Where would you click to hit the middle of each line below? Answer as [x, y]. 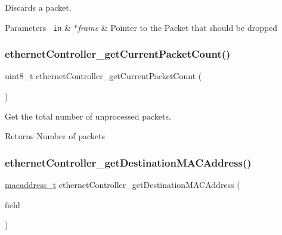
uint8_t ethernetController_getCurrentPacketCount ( [103, 76]
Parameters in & [38, 27]
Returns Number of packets [55, 136]
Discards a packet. [38, 7]
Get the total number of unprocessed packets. [88, 116]
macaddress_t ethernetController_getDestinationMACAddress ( [123, 185]
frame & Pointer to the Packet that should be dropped [178, 27]
